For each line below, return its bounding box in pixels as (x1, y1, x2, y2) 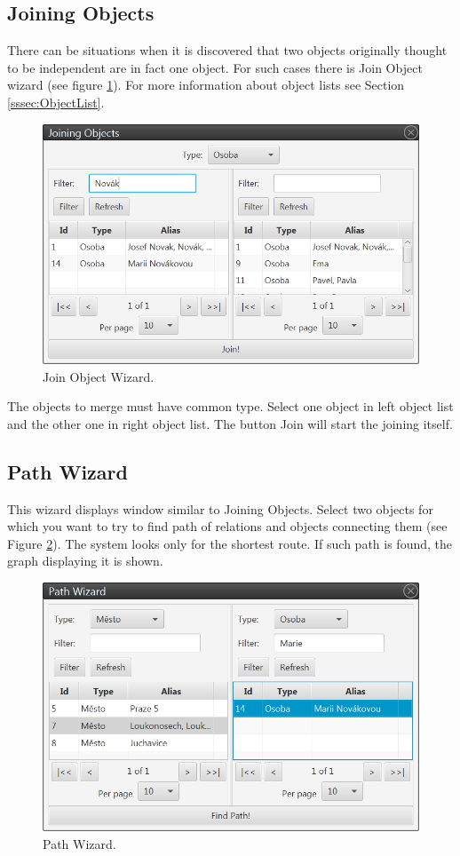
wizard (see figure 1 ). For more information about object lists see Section (7, 75, 405, 94)
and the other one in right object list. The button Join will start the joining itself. (7, 414, 453, 432)
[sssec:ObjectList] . (7, 92, 105, 111)
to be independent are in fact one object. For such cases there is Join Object (7, 58, 423, 76)
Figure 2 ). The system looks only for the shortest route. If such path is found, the (7, 534, 453, 552)
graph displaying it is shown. (7, 551, 163, 570)
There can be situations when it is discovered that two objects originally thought (7, 41, 448, 59)
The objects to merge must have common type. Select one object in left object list (7, 397, 454, 416)
